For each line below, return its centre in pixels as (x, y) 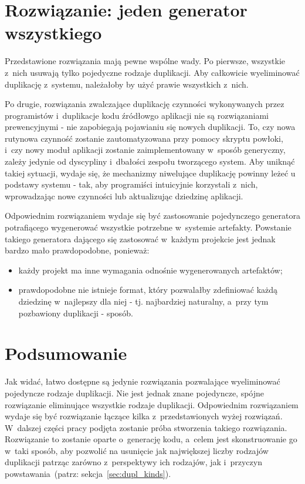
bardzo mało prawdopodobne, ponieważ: (77, 250)
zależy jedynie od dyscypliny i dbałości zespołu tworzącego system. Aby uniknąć (150, 161)
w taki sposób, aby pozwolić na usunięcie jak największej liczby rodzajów (137, 450)
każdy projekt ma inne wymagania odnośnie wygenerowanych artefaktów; (150, 270)
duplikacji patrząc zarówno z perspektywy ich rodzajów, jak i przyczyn (133, 462)
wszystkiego (53, 33)
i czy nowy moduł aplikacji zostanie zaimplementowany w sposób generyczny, (145, 150)
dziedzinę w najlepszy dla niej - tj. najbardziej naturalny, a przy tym (143, 301)
